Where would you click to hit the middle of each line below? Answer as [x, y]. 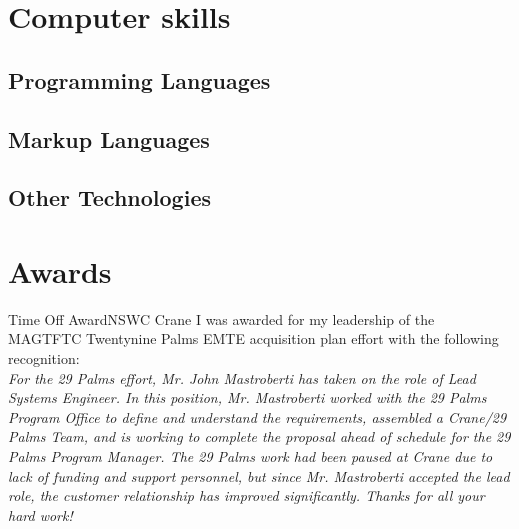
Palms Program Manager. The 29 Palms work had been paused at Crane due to [250, 456]
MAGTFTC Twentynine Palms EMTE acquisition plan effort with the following [253, 338]
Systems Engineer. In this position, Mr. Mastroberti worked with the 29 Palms [247, 397]
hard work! [40, 514]
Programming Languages [139, 79]
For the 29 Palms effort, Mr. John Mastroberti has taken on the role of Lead [242, 377]
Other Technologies [109, 197]
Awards [60, 270]
